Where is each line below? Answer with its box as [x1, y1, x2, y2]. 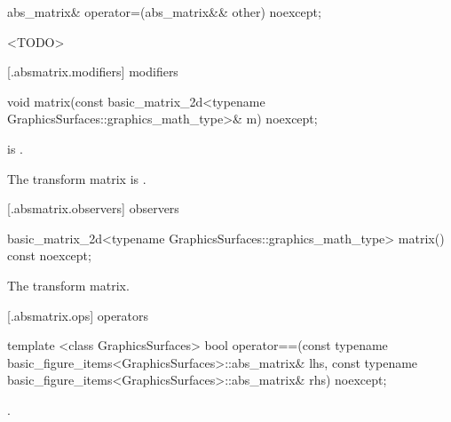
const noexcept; [7, 246, 91, 265]
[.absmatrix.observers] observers [7, 199, 179, 218]
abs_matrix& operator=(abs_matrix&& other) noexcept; [7, 3, 321, 20]
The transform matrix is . [7, 169, 146, 187]
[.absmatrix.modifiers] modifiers [7, 62, 178, 81]
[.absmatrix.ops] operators [7, 306, 149, 324]
